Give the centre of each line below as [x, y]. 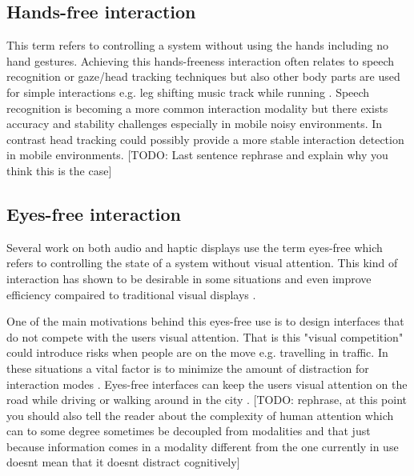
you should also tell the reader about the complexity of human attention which [200, 415]
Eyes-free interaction [94, 213]
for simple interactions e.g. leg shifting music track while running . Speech [188, 92]
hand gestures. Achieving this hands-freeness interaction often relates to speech [201, 60]
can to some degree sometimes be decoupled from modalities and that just [189, 431]
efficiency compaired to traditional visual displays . [131, 294]
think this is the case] [59, 170]
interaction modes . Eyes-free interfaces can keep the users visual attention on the [207, 384]
